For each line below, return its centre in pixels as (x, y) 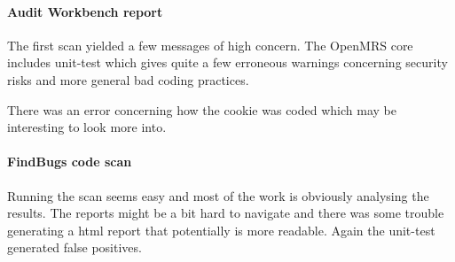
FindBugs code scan (70, 162)
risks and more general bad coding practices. (128, 79)
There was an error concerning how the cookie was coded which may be (202, 109)
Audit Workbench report (85, 11)
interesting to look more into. (87, 127)
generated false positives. (75, 247)
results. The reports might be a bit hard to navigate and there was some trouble (226, 213)
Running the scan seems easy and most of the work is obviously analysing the (218, 195)
